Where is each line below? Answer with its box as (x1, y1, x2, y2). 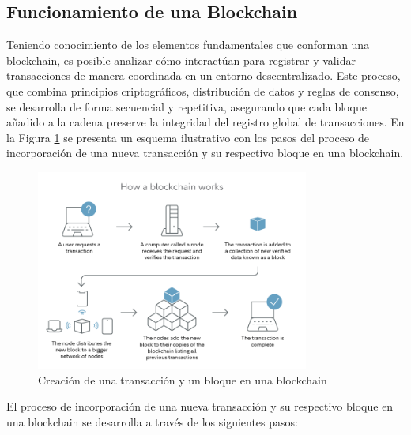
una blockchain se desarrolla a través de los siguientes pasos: (6, 414, 298, 430)
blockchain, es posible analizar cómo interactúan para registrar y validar (6, 51, 356, 68)
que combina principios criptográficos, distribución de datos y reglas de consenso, (6, 82, 399, 99)
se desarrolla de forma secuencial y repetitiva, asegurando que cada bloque (6, 98, 367, 114)
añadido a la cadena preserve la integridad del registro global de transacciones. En (6, 114, 405, 130)
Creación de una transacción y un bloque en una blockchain (38, 371, 327, 388)
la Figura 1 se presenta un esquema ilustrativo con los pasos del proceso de (6, 129, 370, 145)
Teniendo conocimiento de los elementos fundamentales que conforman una (6, 36, 370, 53)
